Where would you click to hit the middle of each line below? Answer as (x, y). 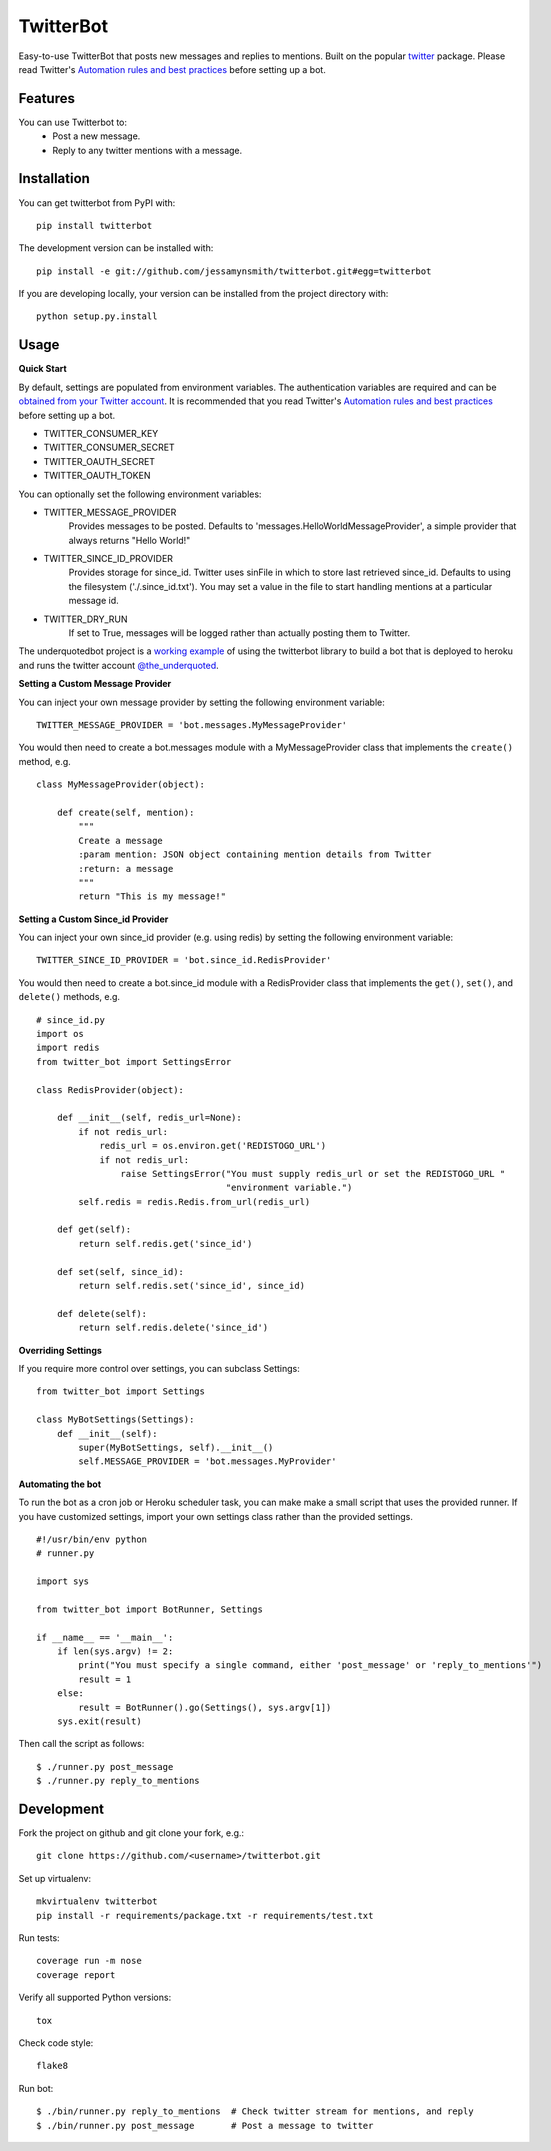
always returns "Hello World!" (129, 540)
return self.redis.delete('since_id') (173, 1328)
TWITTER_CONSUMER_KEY (101, 433)
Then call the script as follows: (81, 1744)
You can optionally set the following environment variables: (140, 494)
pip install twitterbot (94, 225)
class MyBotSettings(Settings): (115, 1419)
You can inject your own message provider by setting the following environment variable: (201, 702)
